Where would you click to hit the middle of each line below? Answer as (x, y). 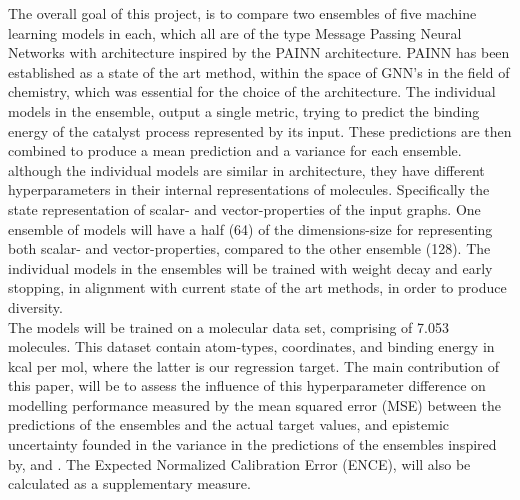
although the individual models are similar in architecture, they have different (246, 169)
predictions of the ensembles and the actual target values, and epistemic (229, 424)
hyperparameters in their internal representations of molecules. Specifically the (249, 189)
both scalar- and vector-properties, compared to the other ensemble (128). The (249, 248)
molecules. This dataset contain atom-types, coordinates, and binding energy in (251, 346)
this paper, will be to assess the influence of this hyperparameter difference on (247, 385)
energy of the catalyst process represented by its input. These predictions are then (260, 130)
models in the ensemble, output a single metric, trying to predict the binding (244, 110)
